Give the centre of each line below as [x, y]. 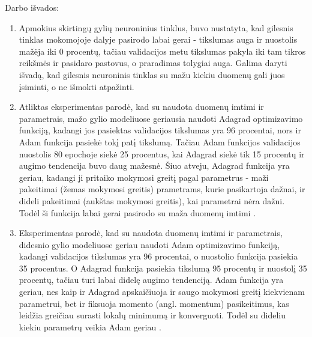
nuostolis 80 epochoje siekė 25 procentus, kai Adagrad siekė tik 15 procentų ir [162, 153]
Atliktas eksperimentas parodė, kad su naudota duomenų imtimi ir [141, 107]
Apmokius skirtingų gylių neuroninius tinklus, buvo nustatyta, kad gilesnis [156, 27]
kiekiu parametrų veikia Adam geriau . [90, 326]
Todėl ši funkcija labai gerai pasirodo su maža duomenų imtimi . [137, 212]
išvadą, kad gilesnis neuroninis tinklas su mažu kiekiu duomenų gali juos [152, 74]
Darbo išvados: [32, 7]
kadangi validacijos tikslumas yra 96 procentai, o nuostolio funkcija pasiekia [158, 256]
